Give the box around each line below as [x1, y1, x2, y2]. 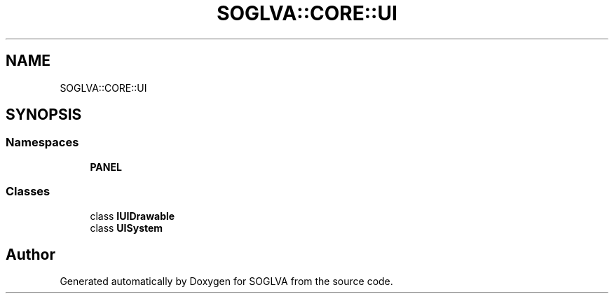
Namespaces [6, 135, 79, 150]
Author [6, 245, 55, 263]
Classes [6, 184, 50, 199]
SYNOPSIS [6, 106, 82, 124]
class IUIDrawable [90, 209, 175, 222]
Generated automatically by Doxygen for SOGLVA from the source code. [60, 275, 393, 288]
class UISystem [90, 221, 163, 234]
